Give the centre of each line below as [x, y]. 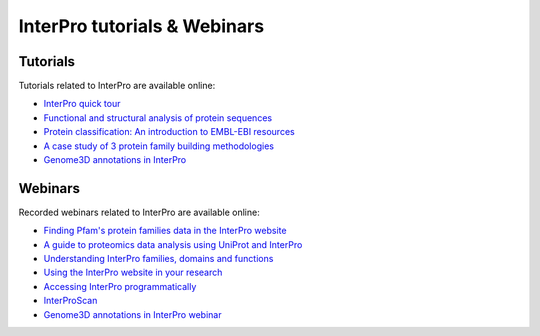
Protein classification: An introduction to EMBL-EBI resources [169, 132]
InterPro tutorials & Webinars [141, 26]
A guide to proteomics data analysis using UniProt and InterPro [173, 244]
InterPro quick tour [82, 104]
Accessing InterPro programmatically [120, 286]
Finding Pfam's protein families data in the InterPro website [165, 231]
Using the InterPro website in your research [133, 272]
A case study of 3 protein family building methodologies [159, 146]
